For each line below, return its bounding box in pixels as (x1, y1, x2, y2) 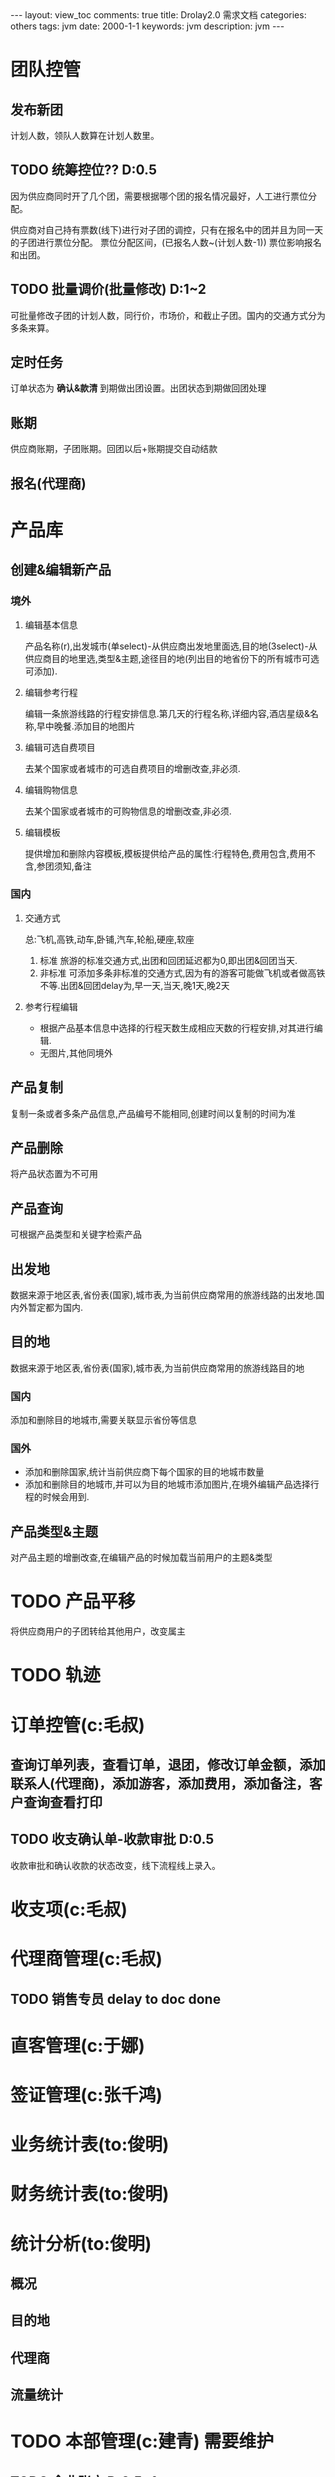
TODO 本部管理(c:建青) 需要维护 (10, 2430, 275, 2453)
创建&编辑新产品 (10, 562, 112, 579)
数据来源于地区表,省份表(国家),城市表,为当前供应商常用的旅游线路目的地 (10, 1362, 305, 1374)
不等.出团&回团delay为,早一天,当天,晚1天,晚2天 (39, 979, 230, 991)
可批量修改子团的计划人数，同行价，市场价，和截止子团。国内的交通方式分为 (10, 309, 326, 321)
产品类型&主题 (10, 1523, 99, 1540)
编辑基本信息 (24, 618, 78, 631)
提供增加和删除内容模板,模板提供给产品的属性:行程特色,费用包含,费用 (24, 847, 307, 859)
